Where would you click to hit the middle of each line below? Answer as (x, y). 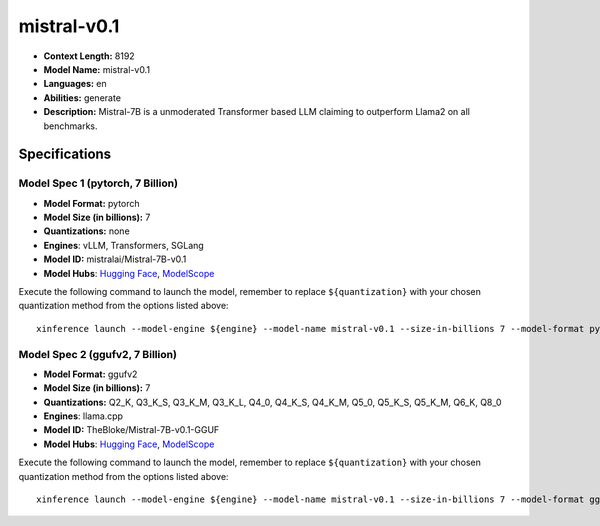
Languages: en (75, 84)
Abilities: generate (82, 97)
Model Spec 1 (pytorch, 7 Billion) (98, 183)
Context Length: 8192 (89, 56)
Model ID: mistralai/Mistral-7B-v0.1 (115, 259)
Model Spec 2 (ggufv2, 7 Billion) (97, 354)
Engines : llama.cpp (83, 416)
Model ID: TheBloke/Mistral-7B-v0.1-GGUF (131, 430)
